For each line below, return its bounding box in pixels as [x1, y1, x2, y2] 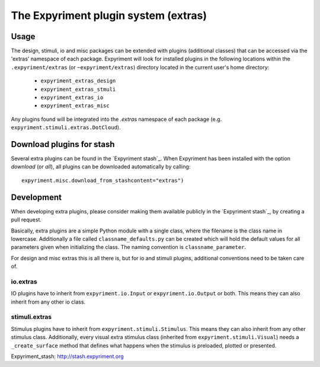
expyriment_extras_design [40, 78, 116, 84]
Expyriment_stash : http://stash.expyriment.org [11, 353, 124, 360]
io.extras [11, 277, 38, 286]
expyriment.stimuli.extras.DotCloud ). [11, 124, 121, 131]
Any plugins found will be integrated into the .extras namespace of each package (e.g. [11, 116, 222, 123]
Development [11, 192, 62, 202]
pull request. [11, 216, 41, 224]
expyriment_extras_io [40, 94, 104, 101]
